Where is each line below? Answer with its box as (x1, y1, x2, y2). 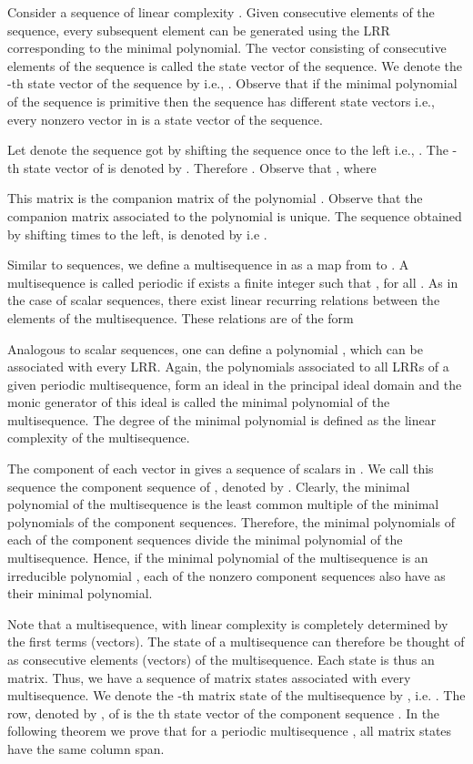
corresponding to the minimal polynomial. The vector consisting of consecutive (7, 38, 447, 57)
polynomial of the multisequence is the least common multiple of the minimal (7, 494, 439, 514)
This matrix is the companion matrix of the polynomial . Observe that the (7, 188, 423, 208)
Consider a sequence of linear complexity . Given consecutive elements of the (7, 3, 435, 21)
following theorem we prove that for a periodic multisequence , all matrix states (7, 721, 452, 740)
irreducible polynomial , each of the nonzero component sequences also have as (7, 565, 446, 585)
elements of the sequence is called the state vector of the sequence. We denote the (7, 56, 463, 75)
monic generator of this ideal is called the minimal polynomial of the (7, 392, 390, 412)
